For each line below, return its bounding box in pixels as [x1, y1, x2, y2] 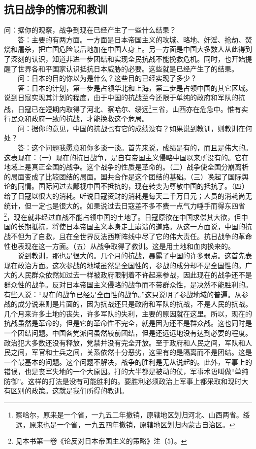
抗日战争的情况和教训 [4, 1, 107, 17]
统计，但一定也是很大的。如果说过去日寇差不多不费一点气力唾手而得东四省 [4, 200, 245, 210]
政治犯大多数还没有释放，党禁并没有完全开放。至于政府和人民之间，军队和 [4, 337, 245, 347]
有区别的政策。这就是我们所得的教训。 [4, 385, 128, 396]
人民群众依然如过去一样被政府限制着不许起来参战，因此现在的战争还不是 [17, 270, 252, 280]
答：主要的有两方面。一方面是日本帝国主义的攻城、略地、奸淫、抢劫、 [17, 34, 245, 44]
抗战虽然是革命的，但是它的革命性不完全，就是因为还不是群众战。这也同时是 [4, 318, 252, 328]
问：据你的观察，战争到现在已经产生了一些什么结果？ [4, 25, 176, 35]
